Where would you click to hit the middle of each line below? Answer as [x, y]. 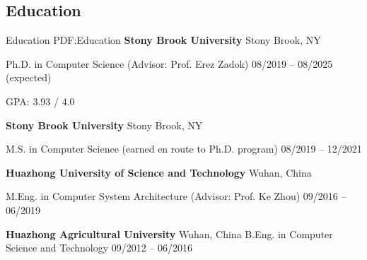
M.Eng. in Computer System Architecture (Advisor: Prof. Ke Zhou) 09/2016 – [176, 196]
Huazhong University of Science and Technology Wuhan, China [159, 172]
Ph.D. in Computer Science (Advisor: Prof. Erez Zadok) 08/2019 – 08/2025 [169, 63]
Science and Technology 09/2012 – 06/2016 [99, 248]
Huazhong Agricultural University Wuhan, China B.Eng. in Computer [169, 234]
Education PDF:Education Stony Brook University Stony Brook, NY [163, 40]
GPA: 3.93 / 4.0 [40, 101]
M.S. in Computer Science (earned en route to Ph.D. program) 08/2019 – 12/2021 [184, 149]
